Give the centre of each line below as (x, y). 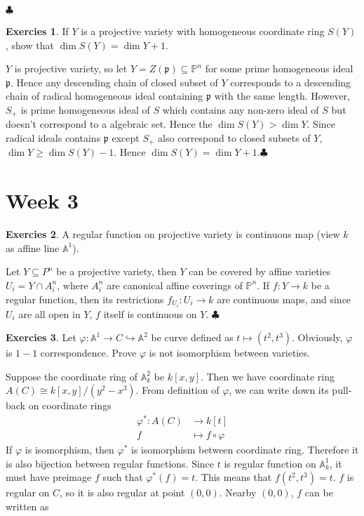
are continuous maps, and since (284, 299)
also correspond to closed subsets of (234, 138)
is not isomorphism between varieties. (229, 353)
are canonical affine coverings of (175, 285)
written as (27, 506)
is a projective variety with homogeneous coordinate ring (203, 31)
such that (123, 477)
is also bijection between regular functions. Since (110, 463)
